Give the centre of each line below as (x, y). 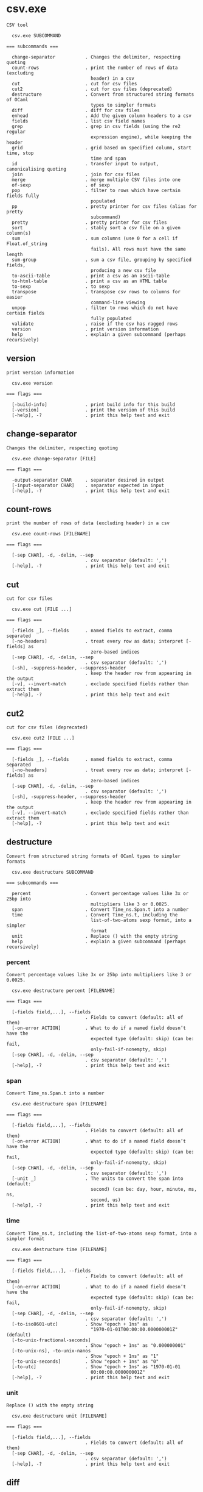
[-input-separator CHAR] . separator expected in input (88, 485)
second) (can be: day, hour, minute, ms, (144, 1190)
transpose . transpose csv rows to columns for (96, 291)
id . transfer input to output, (85, 163)
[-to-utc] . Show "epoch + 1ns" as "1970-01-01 (96, 1367)
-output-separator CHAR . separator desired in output (88, 480)
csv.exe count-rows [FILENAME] (51, 534)
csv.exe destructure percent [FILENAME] (64, 991)
